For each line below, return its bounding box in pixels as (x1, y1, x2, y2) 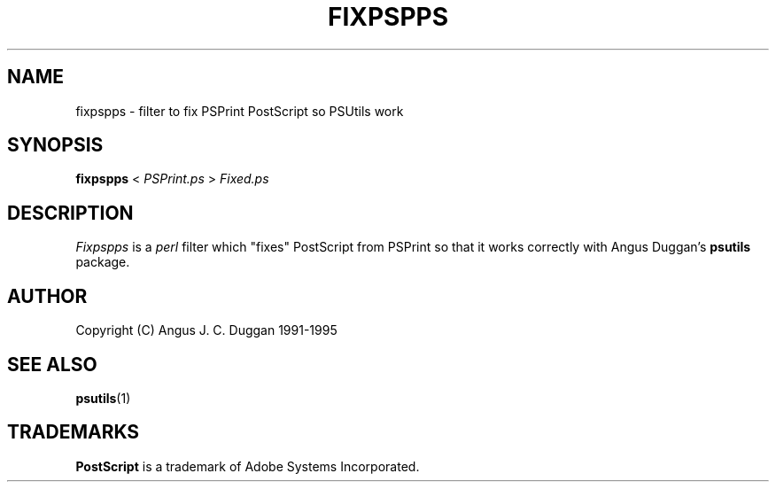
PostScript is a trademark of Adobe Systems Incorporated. (75, 458, 420, 474)
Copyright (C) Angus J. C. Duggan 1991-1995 (75, 322, 338, 338)
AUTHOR (7, 284, 88, 307)
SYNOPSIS (7, 134, 104, 157)
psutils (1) (75, 390, 131, 406)
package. (75, 254, 130, 270)
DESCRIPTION (7, 201, 134, 224)
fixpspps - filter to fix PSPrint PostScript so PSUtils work (75, 103, 404, 119)
